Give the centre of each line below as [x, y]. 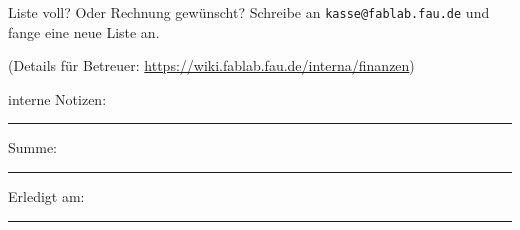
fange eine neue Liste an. [84, 31]
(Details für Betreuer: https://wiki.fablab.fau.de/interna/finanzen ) [211, 65]
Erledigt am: [46, 196]
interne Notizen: [57, 98]
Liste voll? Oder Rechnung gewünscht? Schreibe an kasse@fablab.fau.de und [249, 12]
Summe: [32, 147]
